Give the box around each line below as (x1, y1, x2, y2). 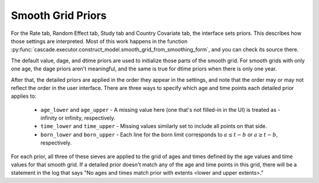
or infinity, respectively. (58, 114, 115, 121)
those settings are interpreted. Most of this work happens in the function (11, 37, 188, 44)
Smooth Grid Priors (11, 9, 107, 22)
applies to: (11, 92, 37, 100)
